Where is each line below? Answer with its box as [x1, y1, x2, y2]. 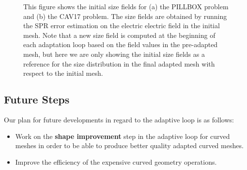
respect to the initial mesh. [23, 68, 103, 78]
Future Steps [4, 92, 70, 107]
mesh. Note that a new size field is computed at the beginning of [23, 30, 216, 40]
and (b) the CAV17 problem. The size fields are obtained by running [23, 11, 227, 21]
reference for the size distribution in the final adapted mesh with [23, 58, 215, 68]
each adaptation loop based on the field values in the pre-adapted [23, 39, 218, 50]
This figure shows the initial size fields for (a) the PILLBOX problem [23, 1, 229, 11]
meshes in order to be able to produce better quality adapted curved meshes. [15, 140, 244, 151]
